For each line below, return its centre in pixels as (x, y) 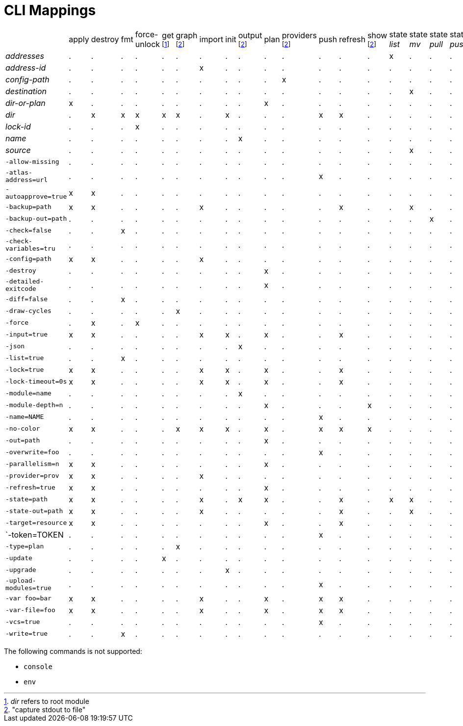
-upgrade (21, 570)
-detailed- (25, 281)
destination (26, 91)
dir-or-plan (26, 103)
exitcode (21, 288)
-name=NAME (25, 417)
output (250, 35)
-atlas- (19, 172)
